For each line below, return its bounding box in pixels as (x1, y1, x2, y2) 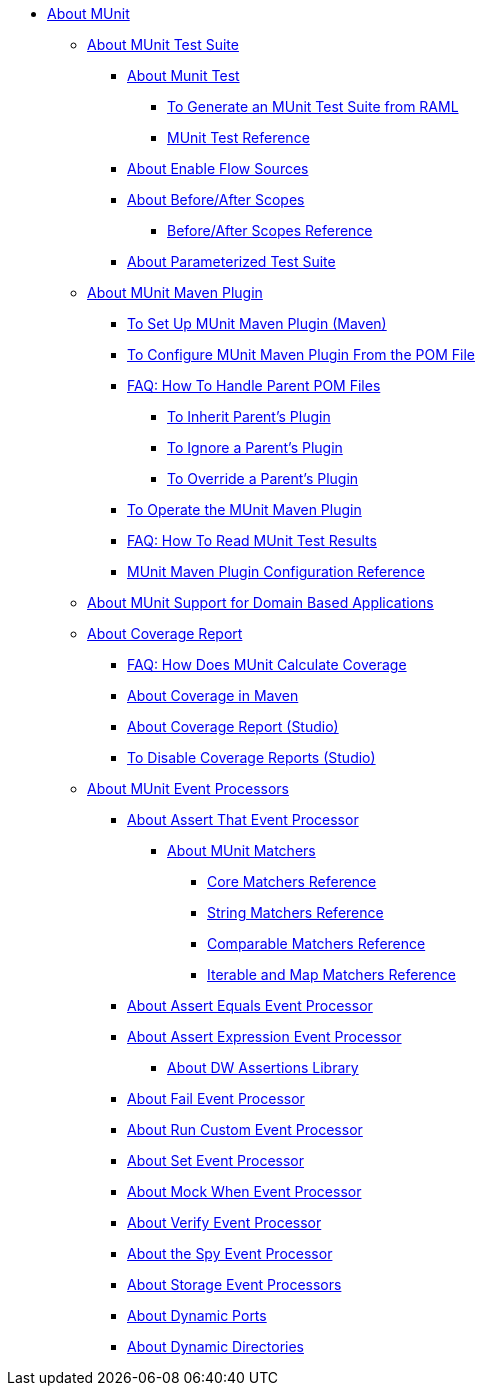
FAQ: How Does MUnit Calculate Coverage (127, 656, 407, 673)
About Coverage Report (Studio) (127, 718, 339, 735)
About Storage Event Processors (127, 1276, 342, 1293)
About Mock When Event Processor (127, 1183, 362, 1200)
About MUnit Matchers (167, 842, 316, 859)
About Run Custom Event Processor (127, 1121, 363, 1138)
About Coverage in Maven (127, 687, 299, 704)
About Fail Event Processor (127, 1090, 305, 1107)
